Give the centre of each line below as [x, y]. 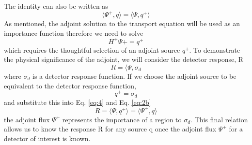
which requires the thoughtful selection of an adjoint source [92, 50]
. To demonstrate [215, 50]
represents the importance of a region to [122, 119]
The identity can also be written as [56, 6]
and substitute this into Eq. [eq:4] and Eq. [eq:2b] [78, 102]
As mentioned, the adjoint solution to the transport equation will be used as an [122, 23]
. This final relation [219, 119]
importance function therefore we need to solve [74, 33]
